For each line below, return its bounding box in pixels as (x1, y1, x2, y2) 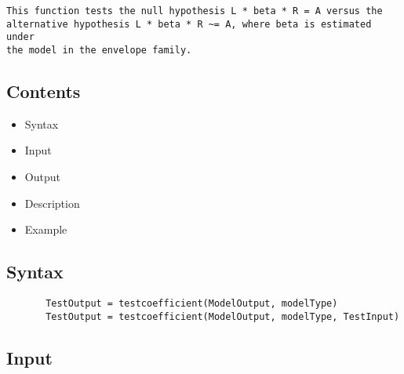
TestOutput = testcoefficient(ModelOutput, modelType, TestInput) (45, 310, 400, 322)
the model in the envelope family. (6, 44, 192, 56)
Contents (6, 79, 81, 103)
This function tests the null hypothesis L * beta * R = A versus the (6, 5, 383, 16)
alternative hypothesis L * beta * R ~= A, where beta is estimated (6, 18, 372, 30)
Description (24, 194, 80, 211)
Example (24, 221, 67, 238)
